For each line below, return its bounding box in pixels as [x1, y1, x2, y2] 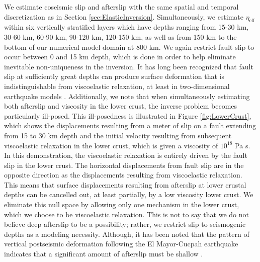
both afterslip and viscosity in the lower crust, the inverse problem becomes [4, 101, 237, 111]
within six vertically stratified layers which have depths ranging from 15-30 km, [4, 22, 249, 32]
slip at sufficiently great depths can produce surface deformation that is [4, 71, 225, 81]
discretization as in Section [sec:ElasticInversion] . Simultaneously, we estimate [4, 11, 244, 22]
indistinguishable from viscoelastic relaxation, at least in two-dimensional [4, 80, 230, 91]
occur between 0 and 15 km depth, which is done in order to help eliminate [4, 51, 236, 62]
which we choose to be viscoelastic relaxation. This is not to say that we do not [4, 209, 249, 219]
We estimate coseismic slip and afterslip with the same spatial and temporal [4, 2, 239, 12]
